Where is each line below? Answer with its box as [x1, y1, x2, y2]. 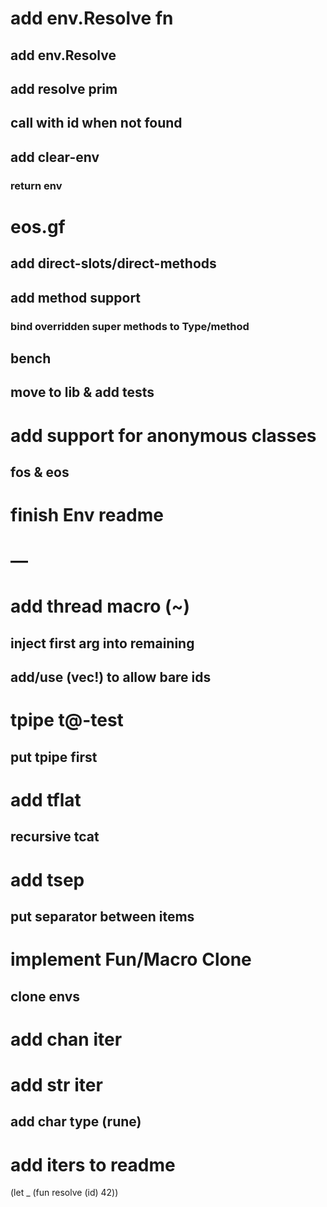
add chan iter [10, 1028, 123, 1051]
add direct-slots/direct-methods [10, 255, 217, 272]
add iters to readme [10, 1153, 176, 1176]
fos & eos [10, 463, 70, 481]
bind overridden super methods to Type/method [10, 319, 250, 333]
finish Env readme [10, 504, 164, 527]
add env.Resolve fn [10, 7, 174, 30]
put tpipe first [10, 748, 98, 766]
